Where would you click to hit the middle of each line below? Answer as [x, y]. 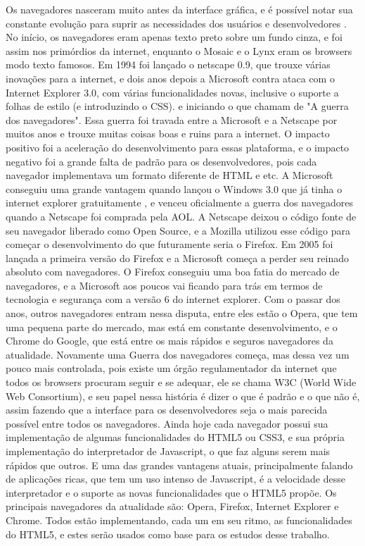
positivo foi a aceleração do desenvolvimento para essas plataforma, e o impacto [178, 147]
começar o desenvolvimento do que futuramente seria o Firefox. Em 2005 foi [169, 244]
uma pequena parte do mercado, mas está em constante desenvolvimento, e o [172, 327]
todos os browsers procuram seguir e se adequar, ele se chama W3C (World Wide [181, 382]
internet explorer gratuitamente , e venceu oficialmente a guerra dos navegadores [179, 203]
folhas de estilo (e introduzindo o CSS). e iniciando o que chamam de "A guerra [177, 106]
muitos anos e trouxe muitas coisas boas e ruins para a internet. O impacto [168, 134]
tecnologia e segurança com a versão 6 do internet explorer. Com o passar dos [173, 299]
